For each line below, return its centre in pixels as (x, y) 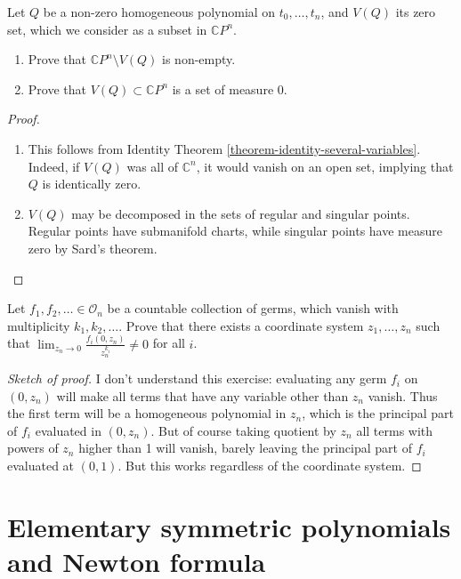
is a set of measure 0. (230, 88)
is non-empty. (199, 59)
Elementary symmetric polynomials (229, 526)
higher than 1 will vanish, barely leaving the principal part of (245, 448)
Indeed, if (54, 166)
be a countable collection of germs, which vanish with (253, 308)
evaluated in (68, 430)
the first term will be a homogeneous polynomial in (147, 413)
